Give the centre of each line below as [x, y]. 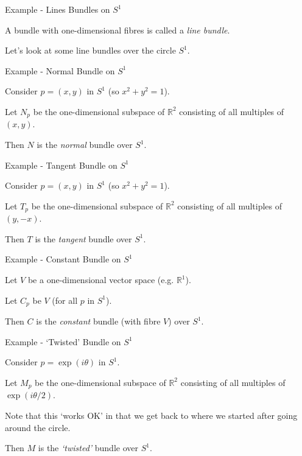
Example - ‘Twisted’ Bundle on [63, 341]
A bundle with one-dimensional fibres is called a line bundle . [118, 30]
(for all [65, 300]
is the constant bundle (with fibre [98, 321]
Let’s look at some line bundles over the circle [90, 50]
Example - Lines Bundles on [58, 9]
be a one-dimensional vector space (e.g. [101, 280]
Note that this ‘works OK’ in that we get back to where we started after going [151, 415]
